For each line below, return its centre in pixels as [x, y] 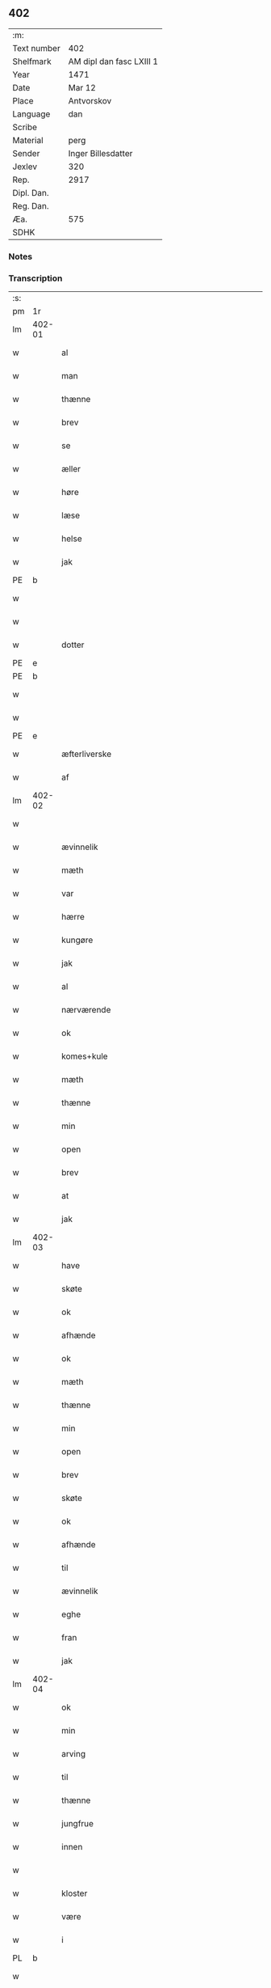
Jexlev [25, 167]
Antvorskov [90, 100]
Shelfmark [32, 61]
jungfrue [78, 1824]
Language [31, 114]
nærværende [86, 1010]
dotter [73, 645]
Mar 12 [82, 87]
